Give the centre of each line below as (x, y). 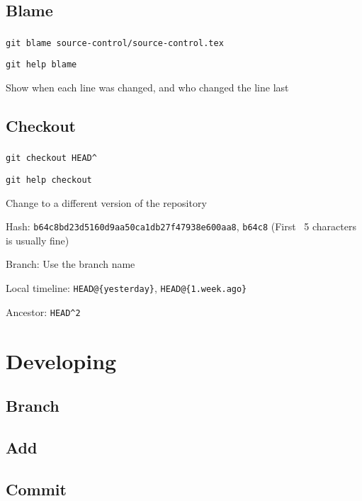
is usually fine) (38, 240)
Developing (61, 360)
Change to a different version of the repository (106, 202)
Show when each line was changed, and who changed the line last (147, 88)
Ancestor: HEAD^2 (43, 311)
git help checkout (49, 180)
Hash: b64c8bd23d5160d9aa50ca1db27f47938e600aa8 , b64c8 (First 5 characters (181, 226)
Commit (36, 489)
